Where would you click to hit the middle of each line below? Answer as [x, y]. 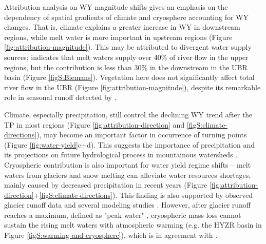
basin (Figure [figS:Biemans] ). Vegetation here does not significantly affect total [129, 77]
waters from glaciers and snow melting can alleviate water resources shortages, [128, 175]
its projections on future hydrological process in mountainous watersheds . [121, 155]
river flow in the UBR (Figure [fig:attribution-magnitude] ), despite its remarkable [132, 87]
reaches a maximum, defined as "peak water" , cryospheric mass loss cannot [123, 215]
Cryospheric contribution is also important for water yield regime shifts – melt [128, 164]
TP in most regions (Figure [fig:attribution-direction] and [94, 124]
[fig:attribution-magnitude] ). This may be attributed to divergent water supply [128, 47]
